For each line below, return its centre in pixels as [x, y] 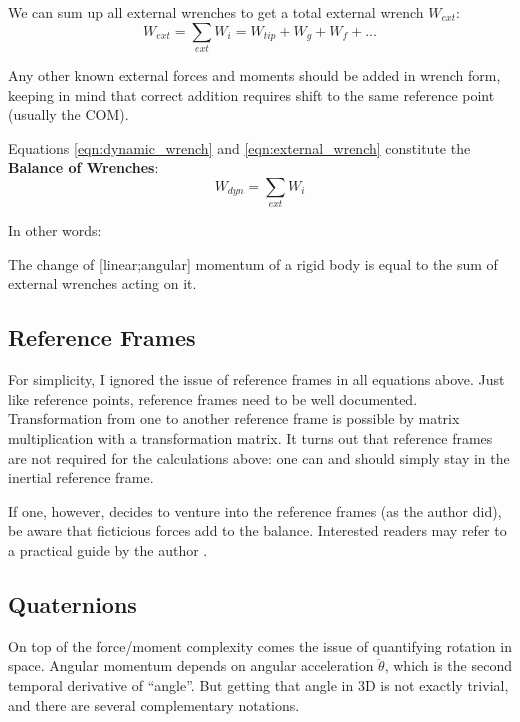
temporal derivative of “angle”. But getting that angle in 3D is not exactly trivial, [258, 684]
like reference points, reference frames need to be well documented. [213, 398]
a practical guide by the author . [108, 549]
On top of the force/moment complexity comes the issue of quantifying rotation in [260, 645]
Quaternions [72, 603]
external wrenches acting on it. [102, 283]
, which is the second [448, 665]
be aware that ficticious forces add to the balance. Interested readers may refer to [257, 530]
